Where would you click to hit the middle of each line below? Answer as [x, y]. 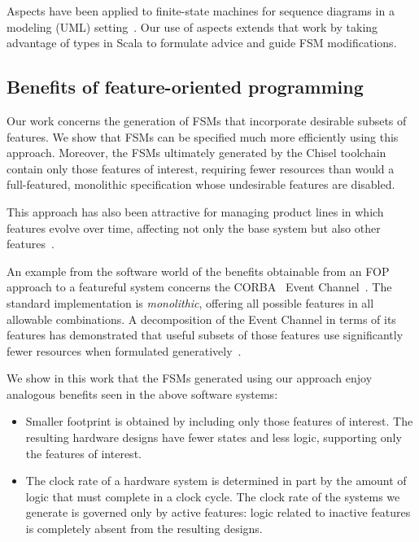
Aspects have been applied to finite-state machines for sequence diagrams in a [201, 11]
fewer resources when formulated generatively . [124, 350]
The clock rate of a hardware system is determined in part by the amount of [216, 481]
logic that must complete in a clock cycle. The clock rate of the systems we [213, 496]
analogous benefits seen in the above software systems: [142, 393]
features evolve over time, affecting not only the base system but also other [194, 227]
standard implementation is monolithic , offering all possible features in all [190, 302]
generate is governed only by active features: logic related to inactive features [218, 512]
